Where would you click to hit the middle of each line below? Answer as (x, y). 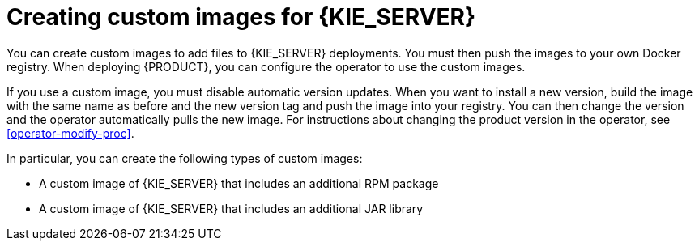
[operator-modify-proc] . (70, 133)
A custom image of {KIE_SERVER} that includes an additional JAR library (231, 208)
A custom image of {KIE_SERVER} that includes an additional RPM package (239, 183)
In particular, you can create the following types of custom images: (185, 158)
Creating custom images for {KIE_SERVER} (241, 17)
